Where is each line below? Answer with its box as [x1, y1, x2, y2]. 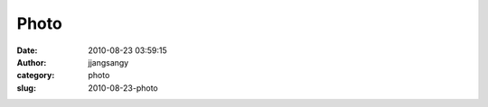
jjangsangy [88, 57, 129, 67]
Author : [16, 57, 47, 67]
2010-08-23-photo [88, 82, 158, 94]
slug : [16, 82, 36, 94]
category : [16, 70, 55, 81]
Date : [16, 45, 38, 56]
